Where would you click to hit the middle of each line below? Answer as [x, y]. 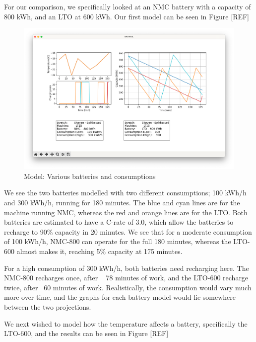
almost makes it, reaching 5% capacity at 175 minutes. [99, 251]
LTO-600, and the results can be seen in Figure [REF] [86, 333]
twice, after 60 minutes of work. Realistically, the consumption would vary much [128, 287]
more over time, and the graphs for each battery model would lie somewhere [120, 297]
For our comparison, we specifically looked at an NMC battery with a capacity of [128, 6]
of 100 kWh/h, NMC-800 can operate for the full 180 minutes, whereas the [118, 241]
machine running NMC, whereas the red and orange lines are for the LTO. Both [126, 212]
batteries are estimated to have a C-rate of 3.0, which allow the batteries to [119, 222]
